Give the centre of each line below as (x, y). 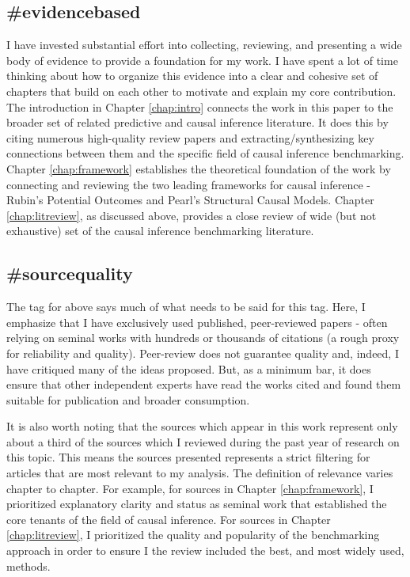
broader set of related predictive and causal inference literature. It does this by (197, 122)
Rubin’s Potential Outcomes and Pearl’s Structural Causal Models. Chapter (190, 200)
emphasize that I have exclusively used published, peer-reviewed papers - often (197, 322)
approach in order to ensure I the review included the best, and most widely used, (205, 550)
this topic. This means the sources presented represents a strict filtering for (188, 457)
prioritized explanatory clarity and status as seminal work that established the (197, 504)
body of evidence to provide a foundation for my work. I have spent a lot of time (202, 60)
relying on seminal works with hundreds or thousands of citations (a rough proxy (203, 338)
